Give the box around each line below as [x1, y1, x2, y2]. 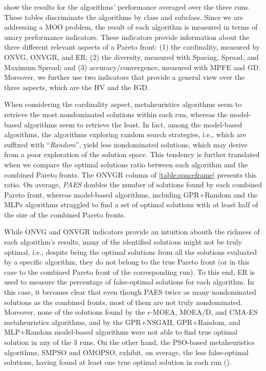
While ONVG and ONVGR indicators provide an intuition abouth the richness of [4, 226, 260, 237]
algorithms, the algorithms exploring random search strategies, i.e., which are [4, 129, 247, 140]
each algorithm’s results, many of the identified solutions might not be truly [4, 236, 242, 247]
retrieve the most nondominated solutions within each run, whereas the [4, 108, 228, 119]
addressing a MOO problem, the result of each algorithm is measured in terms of [4, 21, 258, 32]
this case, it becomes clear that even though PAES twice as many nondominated [4, 287, 257, 297]
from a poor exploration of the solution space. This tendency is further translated [4, 149, 260, 160]
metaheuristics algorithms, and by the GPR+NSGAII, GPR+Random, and [4, 316, 240, 327]
